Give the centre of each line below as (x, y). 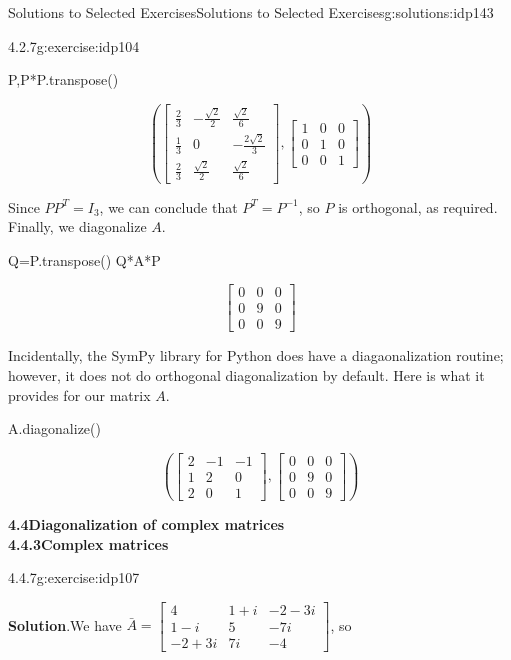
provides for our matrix (79, 394)
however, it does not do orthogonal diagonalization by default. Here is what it (246, 375)
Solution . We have (65, 624)
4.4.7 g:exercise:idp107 (74, 577)
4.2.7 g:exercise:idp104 (74, 45)
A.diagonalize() (54, 428)
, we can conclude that (168, 206)
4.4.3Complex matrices (88, 543)
